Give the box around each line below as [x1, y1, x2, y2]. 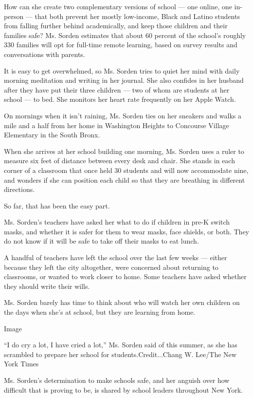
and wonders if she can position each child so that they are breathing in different [4, 174, 245, 185]
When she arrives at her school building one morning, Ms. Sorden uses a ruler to [4, 146, 244, 156]
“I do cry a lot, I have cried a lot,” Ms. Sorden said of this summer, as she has [4, 340, 237, 350]
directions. [4, 184, 35, 194]
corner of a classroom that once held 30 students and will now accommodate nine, [4, 165, 249, 175]
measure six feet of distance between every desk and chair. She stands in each [4, 155, 235, 166]
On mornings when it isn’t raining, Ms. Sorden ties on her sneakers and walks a [4, 110, 242, 120]
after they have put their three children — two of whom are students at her [4, 84, 230, 95]
